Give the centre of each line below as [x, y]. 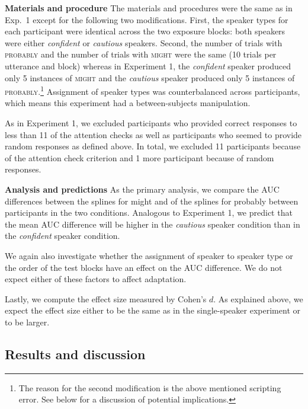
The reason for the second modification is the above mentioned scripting [150, 387]
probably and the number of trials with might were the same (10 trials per [141, 54]
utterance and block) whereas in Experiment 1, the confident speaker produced [148, 65]
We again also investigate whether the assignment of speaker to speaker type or [149, 255]
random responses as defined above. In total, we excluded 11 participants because [153, 146]
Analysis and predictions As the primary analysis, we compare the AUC [142, 189]
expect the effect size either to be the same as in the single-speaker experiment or [153, 310]
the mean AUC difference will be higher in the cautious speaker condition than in [153, 224]
